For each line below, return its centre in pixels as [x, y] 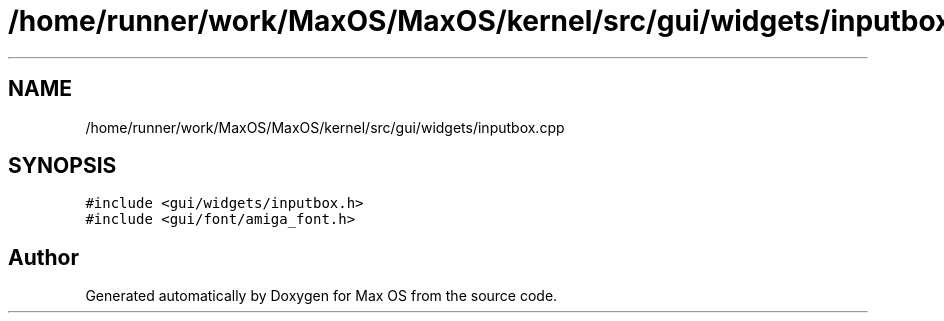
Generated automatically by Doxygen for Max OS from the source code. [321, 296]
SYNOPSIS [62, 166]
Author [43, 257]
